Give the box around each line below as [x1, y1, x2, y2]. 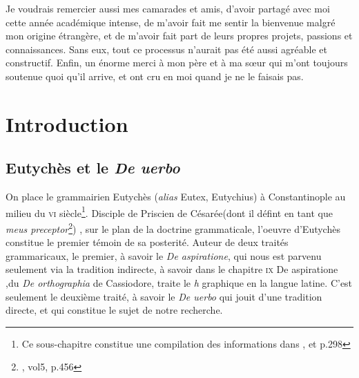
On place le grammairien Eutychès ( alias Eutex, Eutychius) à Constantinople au [6, 189, 346, 204]
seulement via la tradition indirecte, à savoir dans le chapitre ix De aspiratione [6, 262, 338, 276]
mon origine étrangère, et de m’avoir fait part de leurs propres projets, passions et [6, 28, 353, 43]
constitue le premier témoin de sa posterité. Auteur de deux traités [6, 235, 289, 249]
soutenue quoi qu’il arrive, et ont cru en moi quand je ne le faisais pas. [6, 68, 304, 83]
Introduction [6, 109, 128, 138]
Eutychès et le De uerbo [6, 157, 180, 178]
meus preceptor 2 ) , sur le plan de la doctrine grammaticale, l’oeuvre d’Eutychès [6, 219, 340, 236]
